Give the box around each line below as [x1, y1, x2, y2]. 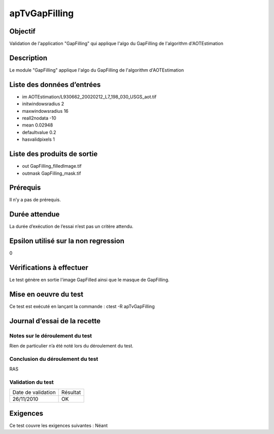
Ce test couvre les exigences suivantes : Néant [9, 422, 108, 428]
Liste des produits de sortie [9, 150, 98, 159]
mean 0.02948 [22, 122, 53, 128]
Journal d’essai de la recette [9, 317, 101, 325]
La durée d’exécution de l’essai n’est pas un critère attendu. [9, 224, 134, 230]
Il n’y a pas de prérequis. [9, 197, 61, 203]
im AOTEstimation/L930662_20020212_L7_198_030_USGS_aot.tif [22, 94, 157, 100]
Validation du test [9, 379, 54, 386]
